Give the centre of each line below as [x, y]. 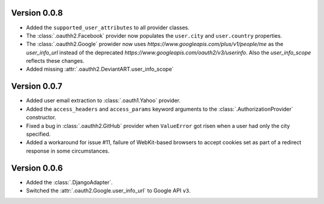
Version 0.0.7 [37, 86]
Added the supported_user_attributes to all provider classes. [108, 28]
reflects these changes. [55, 61]
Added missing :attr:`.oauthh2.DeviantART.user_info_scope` [100, 69]
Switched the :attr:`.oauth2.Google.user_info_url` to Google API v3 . [109, 191]
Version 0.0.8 [37, 13]
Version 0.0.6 [37, 168]
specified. [38, 134]
